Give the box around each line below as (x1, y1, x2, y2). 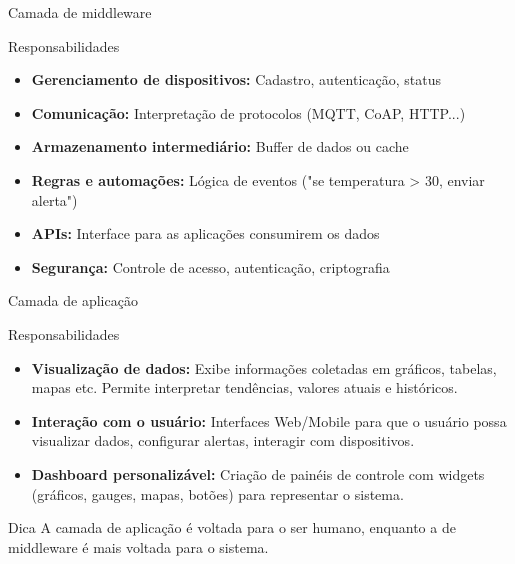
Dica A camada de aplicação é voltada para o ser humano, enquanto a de (8, 517, 456, 538)
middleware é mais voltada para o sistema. (8, 536, 269, 557)
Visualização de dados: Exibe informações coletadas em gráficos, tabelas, (31, 357, 497, 378)
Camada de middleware (8, 2, 152, 22)
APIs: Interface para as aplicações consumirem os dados (31, 223, 380, 244)
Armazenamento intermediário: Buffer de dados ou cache (31, 136, 409, 157)
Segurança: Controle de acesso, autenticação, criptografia (31, 256, 390, 277)
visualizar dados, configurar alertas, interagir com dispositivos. (31, 430, 415, 451)
